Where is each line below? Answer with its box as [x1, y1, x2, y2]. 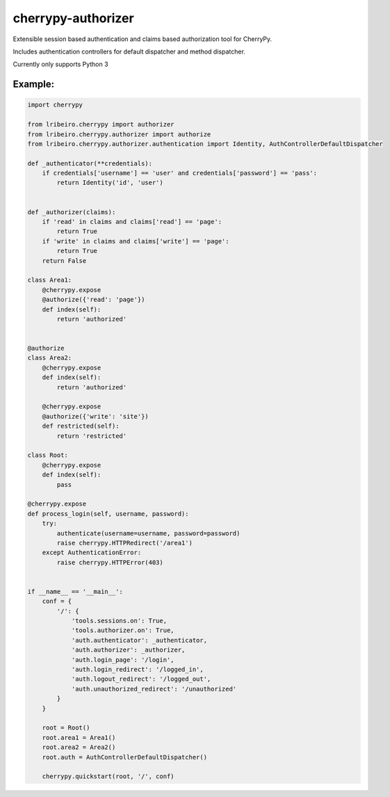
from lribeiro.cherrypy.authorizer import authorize [27, 130, 211, 138]
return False [42, 257, 87, 264]
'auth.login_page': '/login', [71, 656, 174, 663]
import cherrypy [27, 101, 83, 109]
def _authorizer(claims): [27, 208, 116, 216]
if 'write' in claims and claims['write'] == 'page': [42, 237, 229, 245]
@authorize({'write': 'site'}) [42, 412, 149, 420]
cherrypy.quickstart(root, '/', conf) [42, 773, 174, 780]
